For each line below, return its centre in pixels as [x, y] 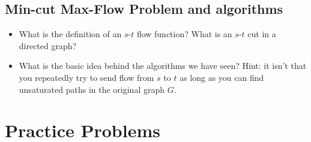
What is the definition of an [70, 34]
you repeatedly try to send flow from [86, 77]
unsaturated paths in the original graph [92, 89]
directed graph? [48, 45]
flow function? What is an [184, 34]
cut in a [262, 34]
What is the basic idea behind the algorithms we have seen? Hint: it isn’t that [163, 66]
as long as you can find [222, 77]
